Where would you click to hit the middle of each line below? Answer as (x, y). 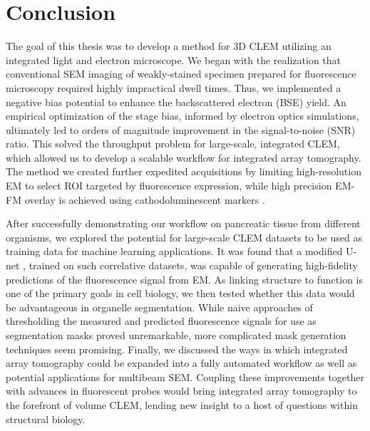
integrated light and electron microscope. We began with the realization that (174, 59)
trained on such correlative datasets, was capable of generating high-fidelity (193, 265)
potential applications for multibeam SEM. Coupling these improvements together (185, 377)
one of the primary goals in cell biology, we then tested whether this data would (180, 293)
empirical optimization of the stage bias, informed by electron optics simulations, (183, 116)
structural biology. (46, 419)
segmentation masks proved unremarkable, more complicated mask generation (176, 335)
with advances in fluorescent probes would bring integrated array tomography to (181, 391)
